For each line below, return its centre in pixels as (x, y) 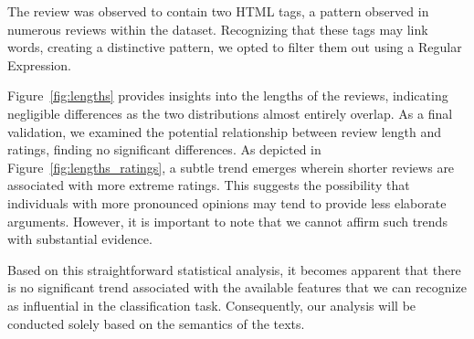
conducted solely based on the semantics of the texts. (156, 323)
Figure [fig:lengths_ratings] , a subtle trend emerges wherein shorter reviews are (231, 167)
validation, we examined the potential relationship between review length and (225, 131)
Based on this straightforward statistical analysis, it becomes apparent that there (234, 269)
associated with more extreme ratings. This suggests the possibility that (209, 185)
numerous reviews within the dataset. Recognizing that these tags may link (218, 29)
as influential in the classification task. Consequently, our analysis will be (212, 305)
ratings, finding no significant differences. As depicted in (164, 149)
